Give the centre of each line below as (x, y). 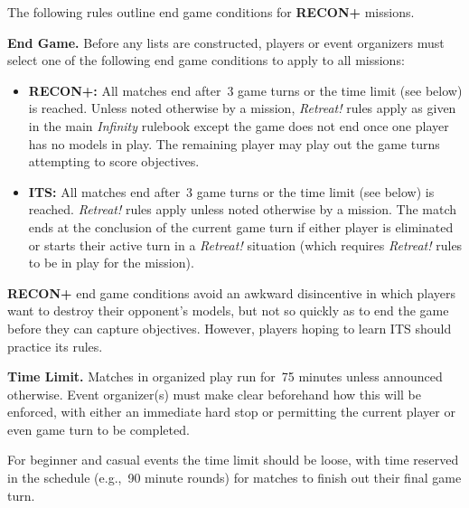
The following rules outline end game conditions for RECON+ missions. (211, 12)
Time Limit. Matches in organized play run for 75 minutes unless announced (225, 376)
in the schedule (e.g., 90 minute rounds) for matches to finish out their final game (234, 478)
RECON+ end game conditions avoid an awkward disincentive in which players (232, 292)
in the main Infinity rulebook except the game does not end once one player (239, 125)
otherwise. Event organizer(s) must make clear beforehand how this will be (215, 394)
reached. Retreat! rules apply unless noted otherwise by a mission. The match (243, 209)
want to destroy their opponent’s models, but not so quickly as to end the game (228, 310)
